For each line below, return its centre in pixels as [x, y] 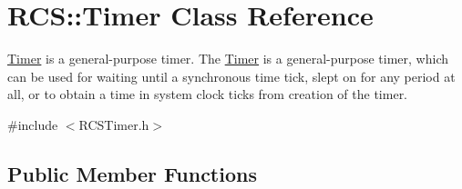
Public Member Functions [132, 173]
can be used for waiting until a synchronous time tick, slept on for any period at [231, 76]
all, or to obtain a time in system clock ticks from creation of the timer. [208, 94]
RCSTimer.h [114, 124]
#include [33, 124]
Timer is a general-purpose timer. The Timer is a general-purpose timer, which [228, 59]
